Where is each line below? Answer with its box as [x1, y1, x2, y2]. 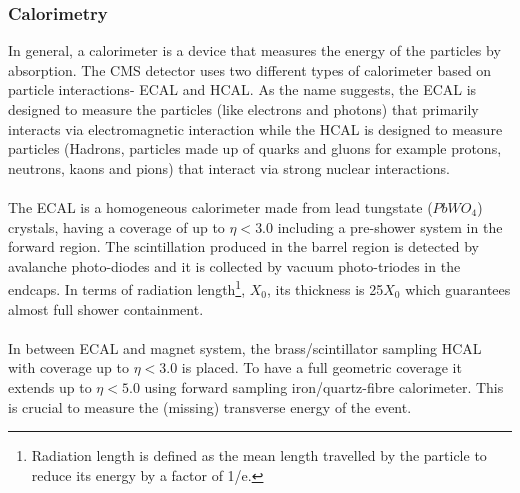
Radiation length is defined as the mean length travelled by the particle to [31, 445, 487, 466]
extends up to [8, 376, 92, 397]
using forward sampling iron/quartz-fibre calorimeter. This [144, 376, 504, 397]
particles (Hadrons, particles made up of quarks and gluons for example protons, [8, 138, 502, 159]
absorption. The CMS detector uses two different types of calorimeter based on [8, 59, 492, 80]
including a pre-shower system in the [277, 216, 503, 237]
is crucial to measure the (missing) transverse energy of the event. [8, 396, 412, 417]
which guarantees [405, 279, 511, 299]
